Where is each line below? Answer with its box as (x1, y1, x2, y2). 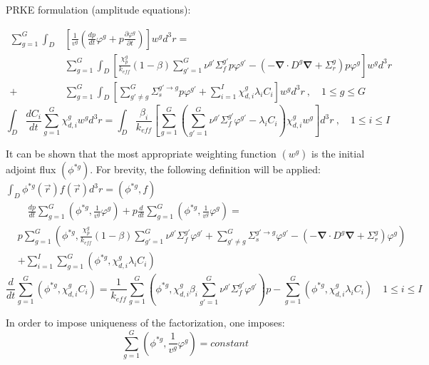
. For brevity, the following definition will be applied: (90, 162, 321, 177)
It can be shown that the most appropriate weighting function (6, 146, 276, 161)
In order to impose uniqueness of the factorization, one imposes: (6, 315, 285, 330)
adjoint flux (6, 162, 56, 177)
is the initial (311, 146, 365, 161)
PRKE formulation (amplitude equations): (6, 2, 191, 16)
